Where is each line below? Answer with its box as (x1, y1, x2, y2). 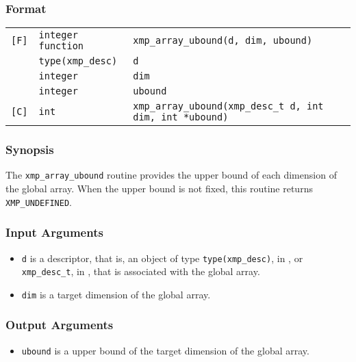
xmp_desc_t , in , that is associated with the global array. (21, 264, 260, 279)
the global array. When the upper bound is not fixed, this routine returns (5, 181, 313, 196)
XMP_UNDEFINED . (5, 194, 72, 209)
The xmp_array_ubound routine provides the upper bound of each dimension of (5, 168, 337, 182)
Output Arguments (5, 316, 114, 333)
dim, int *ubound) (133, 112, 229, 123)
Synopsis (5, 141, 54, 158)
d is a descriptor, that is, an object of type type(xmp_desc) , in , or (21, 250, 303, 265)
